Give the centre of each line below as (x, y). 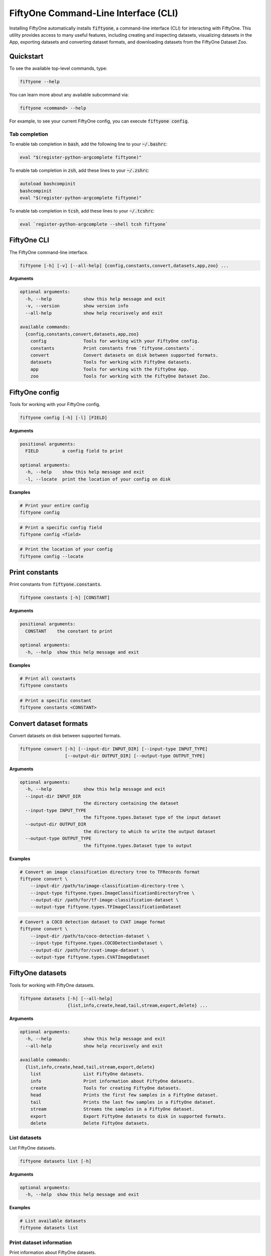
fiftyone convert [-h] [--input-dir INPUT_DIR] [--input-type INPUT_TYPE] (114, 749)
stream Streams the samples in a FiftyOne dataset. (112, 1109)
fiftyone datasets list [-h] (56, 1161)
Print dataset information (41, 1242)
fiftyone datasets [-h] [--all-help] (66, 998)
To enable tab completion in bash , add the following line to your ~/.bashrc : (88, 144)
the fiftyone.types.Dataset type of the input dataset (152, 817)
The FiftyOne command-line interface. (49, 252)
